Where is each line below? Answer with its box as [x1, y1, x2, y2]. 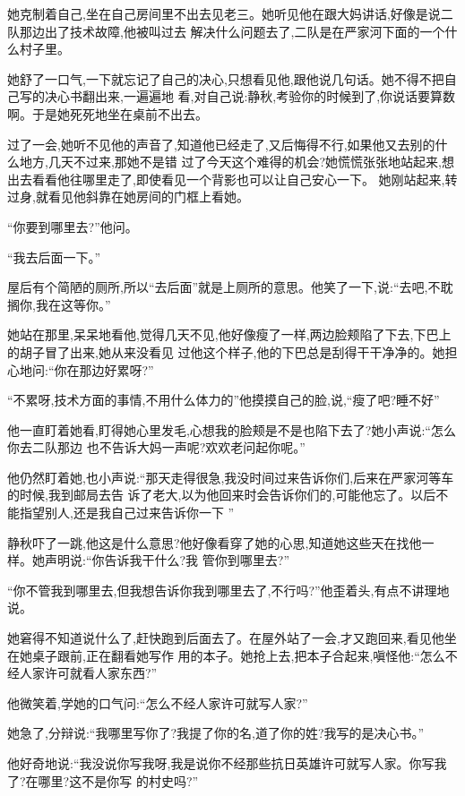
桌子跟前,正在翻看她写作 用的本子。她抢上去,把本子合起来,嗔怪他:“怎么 [31, 646, 445, 664]
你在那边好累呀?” [54, 360, 154, 379]
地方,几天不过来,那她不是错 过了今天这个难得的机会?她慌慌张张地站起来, [19, 152, 442, 171]
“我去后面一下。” [7, 247, 101, 266]
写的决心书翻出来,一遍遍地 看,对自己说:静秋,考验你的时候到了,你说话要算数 [19, 87, 456, 106]
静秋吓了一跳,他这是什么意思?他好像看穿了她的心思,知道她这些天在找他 [7, 533, 422, 552]
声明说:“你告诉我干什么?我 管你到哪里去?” [44, 551, 289, 569]
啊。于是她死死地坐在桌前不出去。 [7, 104, 208, 123]
